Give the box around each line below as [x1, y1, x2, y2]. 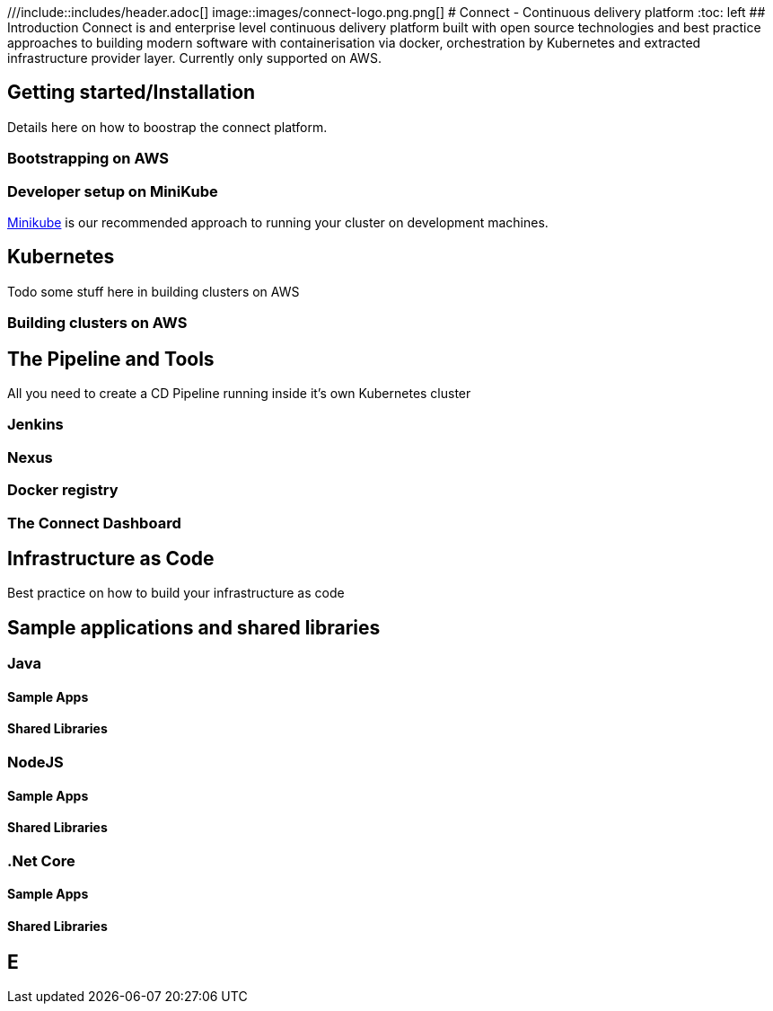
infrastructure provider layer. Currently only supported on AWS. [7, 50, 382, 66]
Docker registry [7, 481, 119, 500]
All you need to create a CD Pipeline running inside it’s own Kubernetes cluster [7, 386, 471, 402]
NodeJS [7, 753, 64, 772]
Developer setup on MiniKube [7, 182, 218, 200]
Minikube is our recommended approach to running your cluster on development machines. [7, 214, 549, 230]
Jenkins [7, 415, 64, 434]
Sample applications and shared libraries [7, 616, 381, 639]
